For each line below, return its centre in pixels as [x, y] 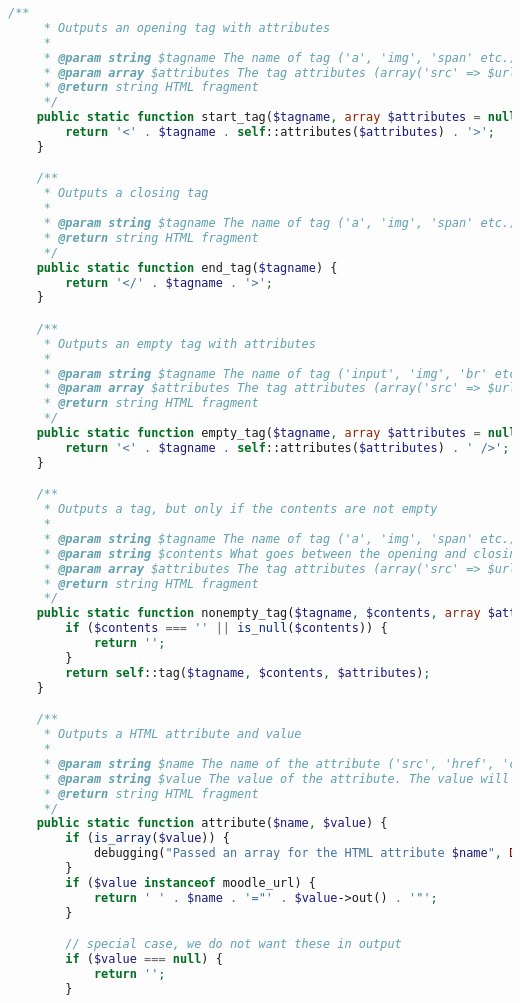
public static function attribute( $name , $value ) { [212, 823]
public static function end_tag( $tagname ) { [187, 267]
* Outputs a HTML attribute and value [172, 734]
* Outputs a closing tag [126, 193]
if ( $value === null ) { [144, 959]
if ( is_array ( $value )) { [147, 838]
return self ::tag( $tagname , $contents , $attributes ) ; [248, 672]
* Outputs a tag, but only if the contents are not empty [240, 509]
